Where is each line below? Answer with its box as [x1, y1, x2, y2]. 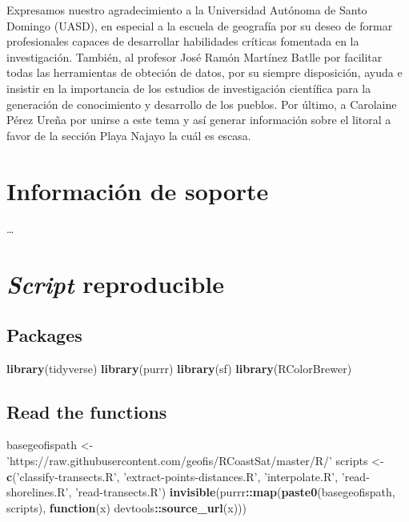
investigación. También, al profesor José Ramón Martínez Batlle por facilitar [6, 48, 383, 65]
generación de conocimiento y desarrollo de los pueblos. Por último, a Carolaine [6, 95, 397, 112]
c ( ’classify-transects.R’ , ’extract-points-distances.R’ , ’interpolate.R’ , [6, 468, 339, 484]
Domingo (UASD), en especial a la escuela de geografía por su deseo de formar [6, 17, 393, 34]
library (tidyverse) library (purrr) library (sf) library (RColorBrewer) [6, 359, 352, 376]
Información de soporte [6, 174, 269, 207]
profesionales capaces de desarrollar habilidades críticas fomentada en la [6, 33, 359, 50]
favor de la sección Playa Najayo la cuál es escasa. [6, 126, 251, 143]
